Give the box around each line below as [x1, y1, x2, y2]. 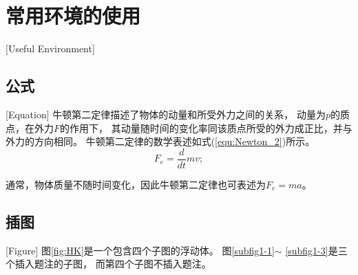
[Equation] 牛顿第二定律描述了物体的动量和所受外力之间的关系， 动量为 [6, 107, 326, 121]
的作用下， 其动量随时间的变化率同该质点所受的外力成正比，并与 [60, 120, 352, 135]
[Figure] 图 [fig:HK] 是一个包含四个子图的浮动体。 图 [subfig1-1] [6, 243, 275, 257]
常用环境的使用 [6, 1, 141, 30]
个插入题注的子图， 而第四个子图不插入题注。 [6, 256, 211, 271]
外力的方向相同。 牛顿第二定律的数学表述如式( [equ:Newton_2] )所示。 [6, 134, 315, 148]
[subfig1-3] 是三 [285, 243, 348, 257]
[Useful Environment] [6, 41, 95, 56]
